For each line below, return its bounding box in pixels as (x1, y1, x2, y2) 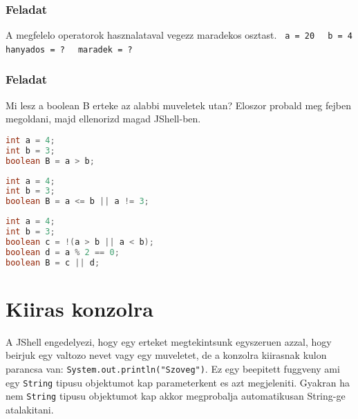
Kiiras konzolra (6, 294, 153, 322)
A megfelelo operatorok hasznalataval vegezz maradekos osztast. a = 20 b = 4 (6, 28, 352, 42)
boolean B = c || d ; (6, 257, 100, 268)
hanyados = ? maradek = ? (6, 44, 133, 55)
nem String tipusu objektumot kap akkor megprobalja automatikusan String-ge (6, 389, 346, 403)
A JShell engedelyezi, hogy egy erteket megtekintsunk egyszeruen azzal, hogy (6, 334, 332, 348)
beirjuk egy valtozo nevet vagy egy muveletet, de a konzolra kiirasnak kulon (6, 348, 327, 362)
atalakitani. (6, 402, 54, 416)
